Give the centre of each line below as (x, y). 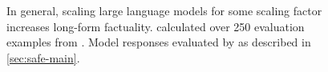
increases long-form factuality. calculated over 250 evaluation (156, 26)
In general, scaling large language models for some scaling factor (164, 10)
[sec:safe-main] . (43, 57)
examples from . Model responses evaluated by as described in (159, 42)
